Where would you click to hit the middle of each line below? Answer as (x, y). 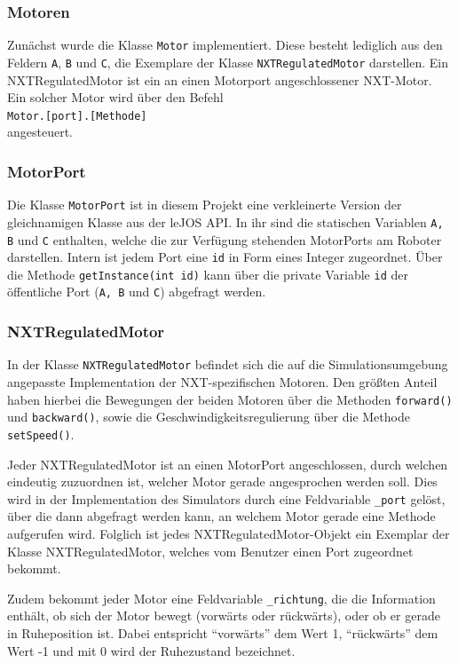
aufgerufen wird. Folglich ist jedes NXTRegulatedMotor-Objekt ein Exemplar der (229, 533)
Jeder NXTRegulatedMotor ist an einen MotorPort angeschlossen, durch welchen (228, 464)
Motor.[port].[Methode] (77, 116)
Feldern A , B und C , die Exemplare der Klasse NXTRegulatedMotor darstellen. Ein (228, 62)
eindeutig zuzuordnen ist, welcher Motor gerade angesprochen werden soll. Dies (222, 481)
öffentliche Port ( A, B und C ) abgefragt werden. (137, 292)
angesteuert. (40, 132)
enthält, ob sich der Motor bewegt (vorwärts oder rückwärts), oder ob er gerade (224, 616)
